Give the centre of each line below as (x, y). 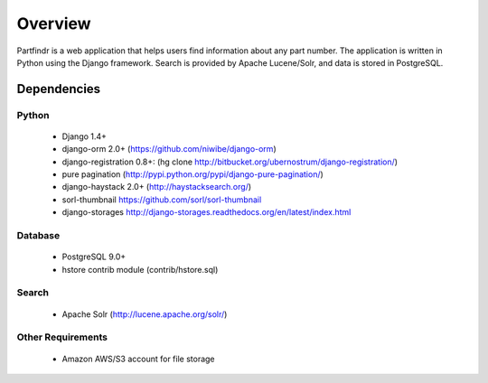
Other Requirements (62, 337)
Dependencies (59, 89)
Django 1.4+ (84, 136)
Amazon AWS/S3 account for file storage (139, 359)
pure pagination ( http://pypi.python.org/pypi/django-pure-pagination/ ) (193, 174)
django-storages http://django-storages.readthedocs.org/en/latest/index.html (206, 212)
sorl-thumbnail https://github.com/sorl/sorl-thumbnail (162, 200)
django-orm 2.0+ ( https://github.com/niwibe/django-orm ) (169, 149)
